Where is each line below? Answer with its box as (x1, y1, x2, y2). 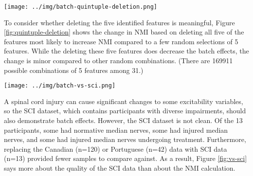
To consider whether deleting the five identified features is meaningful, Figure (4, 17, 235, 27)
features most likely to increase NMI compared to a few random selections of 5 (4, 36, 238, 46)
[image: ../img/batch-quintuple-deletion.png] (4, 3, 157, 10)
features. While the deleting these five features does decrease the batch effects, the (4, 46, 249, 56)
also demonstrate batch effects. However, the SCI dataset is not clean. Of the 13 (4, 115, 243, 125)
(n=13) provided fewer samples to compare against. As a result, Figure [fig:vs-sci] (4, 153, 247, 163)
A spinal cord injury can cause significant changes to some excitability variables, (4, 96, 243, 106)
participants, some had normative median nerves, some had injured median (4, 124, 228, 135)
